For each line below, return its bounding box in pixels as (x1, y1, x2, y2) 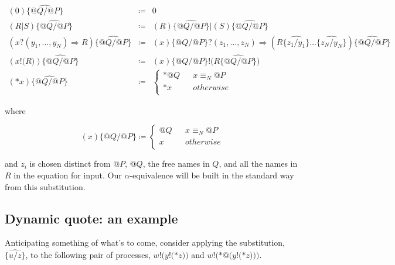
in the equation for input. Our (13, 169, 122, 181)
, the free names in (142, 157, 210, 170)
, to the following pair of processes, (25, 249, 151, 261)
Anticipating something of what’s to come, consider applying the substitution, (5, 236, 285, 249)
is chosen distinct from (29, 157, 111, 170)
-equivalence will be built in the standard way (130, 169, 294, 181)
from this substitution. (5, 180, 86, 192)
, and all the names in (219, 157, 298, 170)
